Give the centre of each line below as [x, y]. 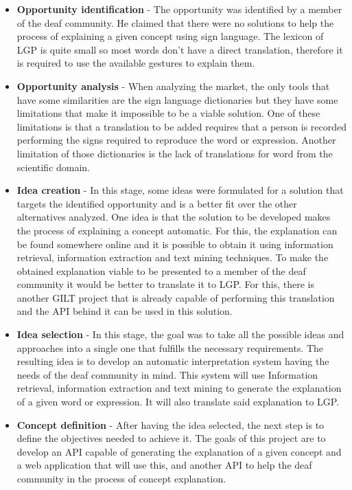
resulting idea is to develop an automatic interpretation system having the [173, 361]
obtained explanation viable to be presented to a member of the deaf [161, 270]
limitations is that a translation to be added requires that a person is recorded [182, 126]
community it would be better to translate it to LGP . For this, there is [165, 284]
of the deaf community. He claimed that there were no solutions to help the [175, 22]
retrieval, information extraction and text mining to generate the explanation [179, 388]
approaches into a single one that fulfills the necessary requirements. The [170, 347]
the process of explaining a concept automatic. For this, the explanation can [177, 230]
